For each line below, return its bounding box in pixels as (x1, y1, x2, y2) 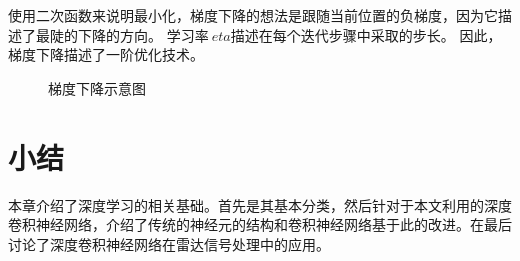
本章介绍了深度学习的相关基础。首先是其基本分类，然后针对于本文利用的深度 (8, 194, 512, 215)
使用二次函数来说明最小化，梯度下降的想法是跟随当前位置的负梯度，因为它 (8, 5, 498, 25)
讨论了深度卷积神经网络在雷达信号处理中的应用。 (8, 233, 330, 254)
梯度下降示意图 (48, 77, 146, 98)
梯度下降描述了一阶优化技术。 (8, 44, 204, 65)
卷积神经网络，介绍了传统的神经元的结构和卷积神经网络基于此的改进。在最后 (8, 214, 512, 235)
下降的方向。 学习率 (77, 24, 209, 45)
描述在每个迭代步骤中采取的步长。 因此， (230, 24, 502, 45)
